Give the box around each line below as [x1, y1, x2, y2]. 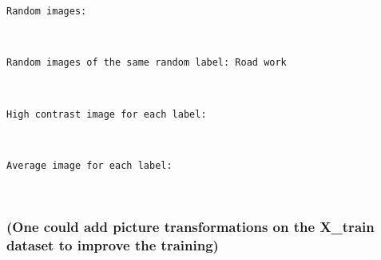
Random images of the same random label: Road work [6, 57, 287, 69]
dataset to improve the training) [6, 234, 219, 254]
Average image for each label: [6, 159, 173, 171]
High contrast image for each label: [6, 108, 207, 120]
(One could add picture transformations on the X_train [6, 216, 375, 236]
